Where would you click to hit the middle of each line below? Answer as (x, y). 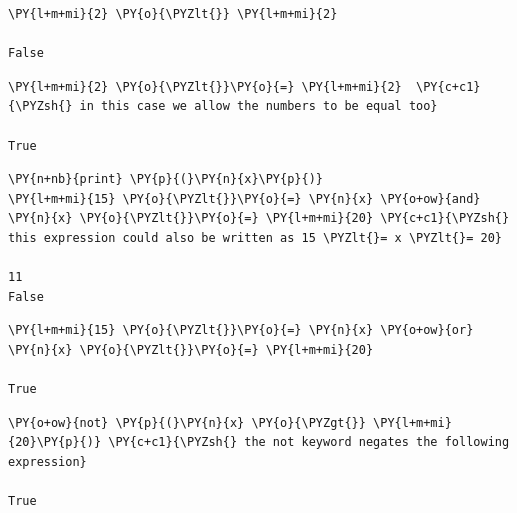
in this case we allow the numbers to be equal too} (258, 106)
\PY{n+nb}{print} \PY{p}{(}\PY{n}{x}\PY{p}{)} (165, 179)
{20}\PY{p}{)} (55, 442)
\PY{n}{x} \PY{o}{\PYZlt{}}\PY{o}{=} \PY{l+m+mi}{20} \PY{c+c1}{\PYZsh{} (259, 218)
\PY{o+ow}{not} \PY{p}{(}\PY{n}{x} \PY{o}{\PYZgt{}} (187, 422)
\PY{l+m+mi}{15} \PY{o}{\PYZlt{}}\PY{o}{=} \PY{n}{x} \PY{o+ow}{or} (241, 330)
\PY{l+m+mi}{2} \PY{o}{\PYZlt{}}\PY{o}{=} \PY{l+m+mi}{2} (205, 86)
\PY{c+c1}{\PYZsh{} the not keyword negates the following (309, 442)
